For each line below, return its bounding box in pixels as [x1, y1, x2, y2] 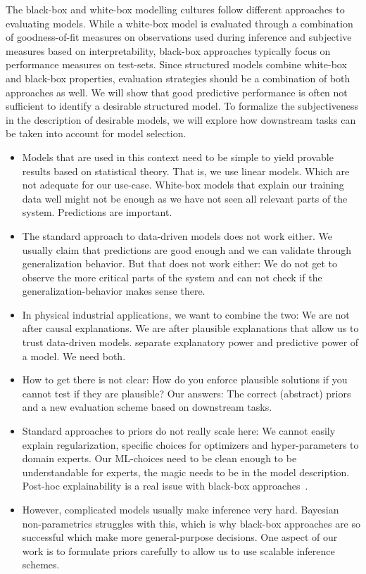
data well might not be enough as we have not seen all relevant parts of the [22, 191, 348, 205]
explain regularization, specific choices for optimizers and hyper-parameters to [22, 437, 359, 452]
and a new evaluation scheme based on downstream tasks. [22, 400, 272, 414]
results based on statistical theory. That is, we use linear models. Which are [22, 163, 350, 178]
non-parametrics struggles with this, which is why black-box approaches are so [22, 516, 361, 530]
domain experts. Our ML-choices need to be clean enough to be [22, 451, 297, 466]
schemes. [22, 557, 60, 572]
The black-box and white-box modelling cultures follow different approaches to [6, 2, 345, 16]
